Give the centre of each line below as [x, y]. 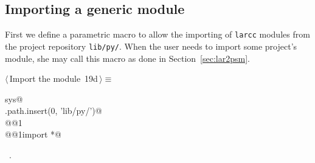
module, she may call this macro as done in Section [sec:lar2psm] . [127, 58]
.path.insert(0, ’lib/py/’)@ [54, 111]
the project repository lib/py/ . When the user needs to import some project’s [151, 46]
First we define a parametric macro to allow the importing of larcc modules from [157, 34]
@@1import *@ [33, 134]
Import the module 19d [54, 78]
